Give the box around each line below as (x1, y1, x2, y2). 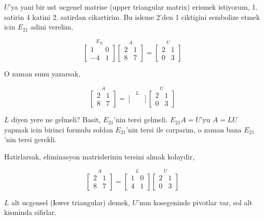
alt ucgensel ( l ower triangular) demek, (11, 197, 130, 207)
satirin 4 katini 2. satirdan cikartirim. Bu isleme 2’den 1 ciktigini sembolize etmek (4, 11, 260, 22)
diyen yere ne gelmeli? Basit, (11, 114, 101, 125)
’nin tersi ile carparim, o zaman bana (126, 124, 242, 134)
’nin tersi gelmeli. (114, 114, 168, 125)
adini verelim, (31, 21, 73, 32)
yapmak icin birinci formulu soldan (4, 124, 113, 134)
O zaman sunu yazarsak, (4, 68, 81, 79)
